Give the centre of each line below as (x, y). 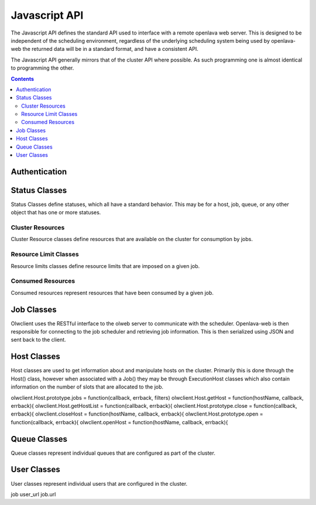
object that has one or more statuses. (56, 212)
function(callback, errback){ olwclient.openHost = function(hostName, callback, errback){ (119, 422)
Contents (23, 78)
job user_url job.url (33, 494)
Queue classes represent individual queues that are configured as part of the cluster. (113, 453)
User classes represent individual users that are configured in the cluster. (99, 483)
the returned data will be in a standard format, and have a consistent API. (111, 49)
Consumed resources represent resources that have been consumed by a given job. (112, 293)
